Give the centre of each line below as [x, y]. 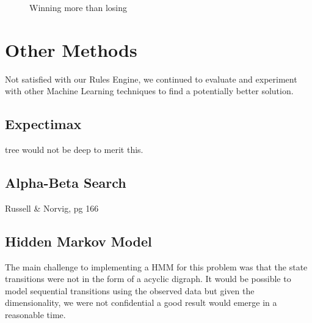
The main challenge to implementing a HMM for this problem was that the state [156, 266]
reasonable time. [35, 315]
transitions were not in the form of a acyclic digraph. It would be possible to [148, 279]
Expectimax [43, 124]
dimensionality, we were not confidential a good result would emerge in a [141, 303]
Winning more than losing [78, 7]
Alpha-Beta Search [66, 183]
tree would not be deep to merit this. [74, 150]
